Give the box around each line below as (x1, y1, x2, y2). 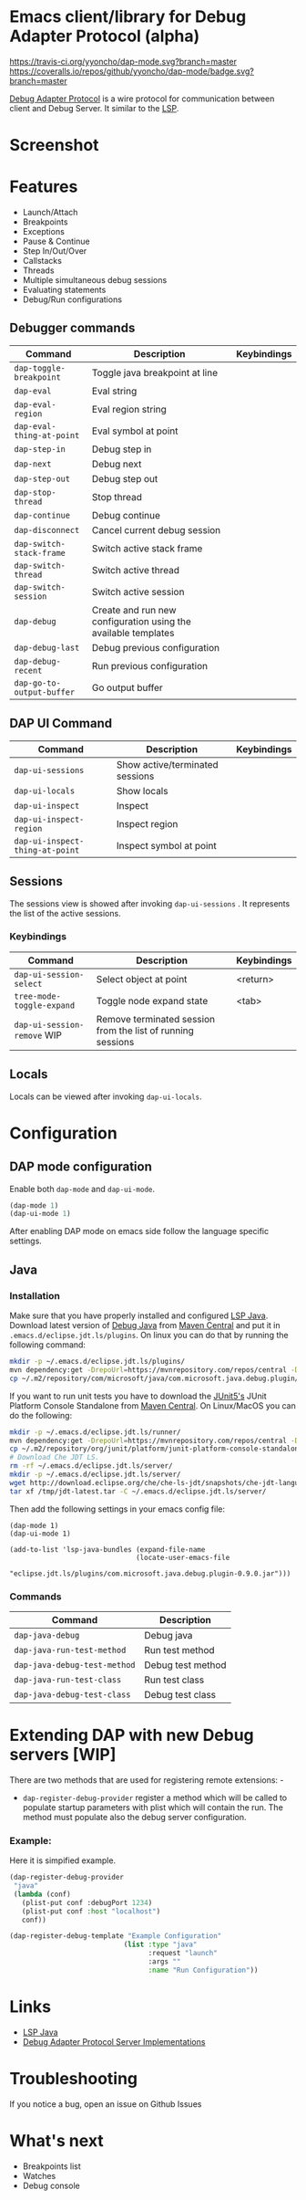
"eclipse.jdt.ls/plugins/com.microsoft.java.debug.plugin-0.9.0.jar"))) (9, 1568, 291, 1578)
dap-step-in (14, 444, 66, 454)
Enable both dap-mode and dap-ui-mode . (9, 1183, 156, 1194)
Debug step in (91, 443, 152, 456)
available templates (91, 626, 175, 639)
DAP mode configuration (9, 1159, 152, 1175)
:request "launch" (148, 1949, 219, 1958)
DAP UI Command (9, 716, 113, 731)
